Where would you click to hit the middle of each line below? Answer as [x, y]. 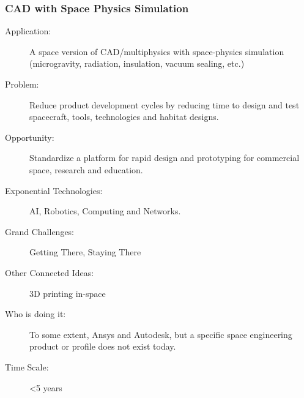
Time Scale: [27, 366]
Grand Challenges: [40, 231]
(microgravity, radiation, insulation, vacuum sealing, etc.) [137, 63]
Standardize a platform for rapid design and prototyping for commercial [165, 158]
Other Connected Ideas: [50, 272]
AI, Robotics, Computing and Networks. [105, 211]
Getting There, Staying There [85, 252]
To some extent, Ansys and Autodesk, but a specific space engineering [161, 334]
